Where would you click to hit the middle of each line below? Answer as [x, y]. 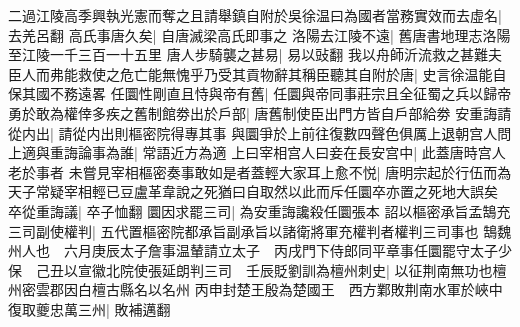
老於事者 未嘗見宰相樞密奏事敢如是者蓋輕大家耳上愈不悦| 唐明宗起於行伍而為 [260, 171]
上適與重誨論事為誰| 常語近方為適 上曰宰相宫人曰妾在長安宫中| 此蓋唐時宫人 [257, 152]
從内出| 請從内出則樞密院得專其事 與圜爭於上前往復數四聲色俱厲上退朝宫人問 [260, 132]
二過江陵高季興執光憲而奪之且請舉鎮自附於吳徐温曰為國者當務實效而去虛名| [255, 15]
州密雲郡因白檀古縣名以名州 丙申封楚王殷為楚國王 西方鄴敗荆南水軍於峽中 [255, 289]
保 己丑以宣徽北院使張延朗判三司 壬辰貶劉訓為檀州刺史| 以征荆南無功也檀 [257, 269]
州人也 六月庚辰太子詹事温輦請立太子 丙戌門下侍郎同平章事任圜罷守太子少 [260, 250]
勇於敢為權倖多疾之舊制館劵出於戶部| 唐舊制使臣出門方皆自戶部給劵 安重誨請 [260, 112]
